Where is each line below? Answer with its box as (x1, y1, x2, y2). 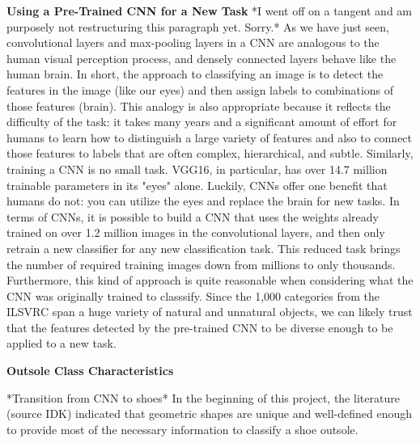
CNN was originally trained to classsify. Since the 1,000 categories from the (6, 287, 380, 304)
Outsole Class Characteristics (6, 362, 174, 379)
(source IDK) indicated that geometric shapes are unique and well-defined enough (6, 405, 413, 422)
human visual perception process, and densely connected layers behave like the (6, 49, 397, 66)
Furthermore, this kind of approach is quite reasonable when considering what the (6, 272, 414, 289)
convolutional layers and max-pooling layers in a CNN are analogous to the (6, 34, 380, 51)
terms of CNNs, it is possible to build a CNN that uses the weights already (6, 208, 379, 225)
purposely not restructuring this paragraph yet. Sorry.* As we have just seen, (6, 18, 389, 35)
